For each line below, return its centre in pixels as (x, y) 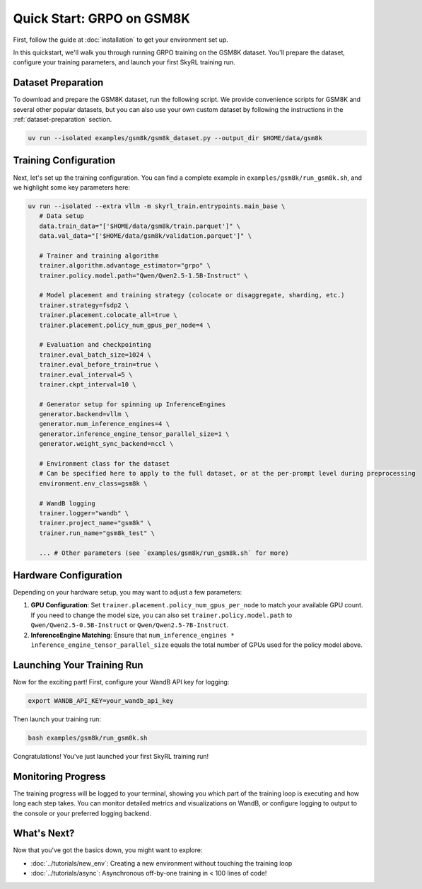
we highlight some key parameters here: (72, 187)
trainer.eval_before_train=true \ (99, 365)
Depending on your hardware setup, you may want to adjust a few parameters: (128, 592)
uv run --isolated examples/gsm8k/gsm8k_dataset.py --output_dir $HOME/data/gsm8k (175, 138)
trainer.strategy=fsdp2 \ (84, 305)
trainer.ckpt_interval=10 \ (88, 384)
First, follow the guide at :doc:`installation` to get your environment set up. (121, 40)
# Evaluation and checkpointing (95, 345)
